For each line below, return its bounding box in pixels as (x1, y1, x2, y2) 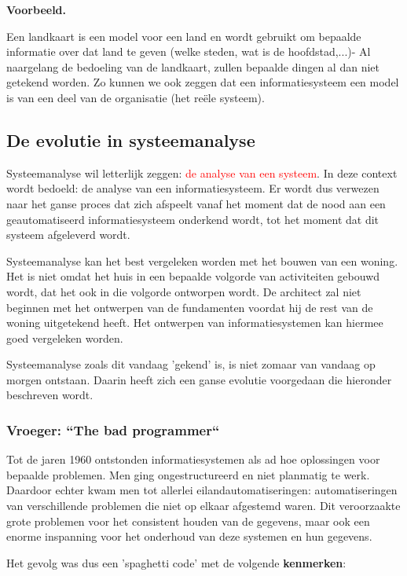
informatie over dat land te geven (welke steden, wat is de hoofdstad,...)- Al (6, 43, 371, 60)
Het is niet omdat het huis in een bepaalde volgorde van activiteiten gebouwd (6, 268, 380, 284)
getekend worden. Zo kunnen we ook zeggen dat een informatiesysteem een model (6, 74, 399, 90)
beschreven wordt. (6, 387, 93, 403)
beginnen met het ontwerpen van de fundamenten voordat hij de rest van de (6, 299, 373, 315)
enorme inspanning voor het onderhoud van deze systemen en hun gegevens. (6, 528, 372, 545)
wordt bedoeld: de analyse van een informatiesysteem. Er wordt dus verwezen (6, 180, 379, 196)
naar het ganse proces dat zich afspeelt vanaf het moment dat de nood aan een (6, 195, 386, 211)
